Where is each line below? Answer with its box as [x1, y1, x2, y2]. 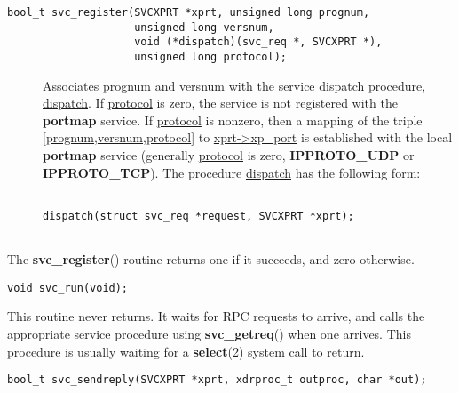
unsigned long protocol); [134, 50, 287, 63]
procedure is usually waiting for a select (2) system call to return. [7, 341, 365, 360]
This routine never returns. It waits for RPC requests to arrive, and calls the [7, 307, 425, 325]
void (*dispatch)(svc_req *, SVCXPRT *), [134, 36, 383, 49]
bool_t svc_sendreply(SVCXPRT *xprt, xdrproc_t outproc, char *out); [7, 373, 427, 387]
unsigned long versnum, [134, 20, 274, 34]
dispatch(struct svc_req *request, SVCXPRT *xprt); [43, 209, 354, 222]
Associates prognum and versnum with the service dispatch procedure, [43, 76, 426, 94]
